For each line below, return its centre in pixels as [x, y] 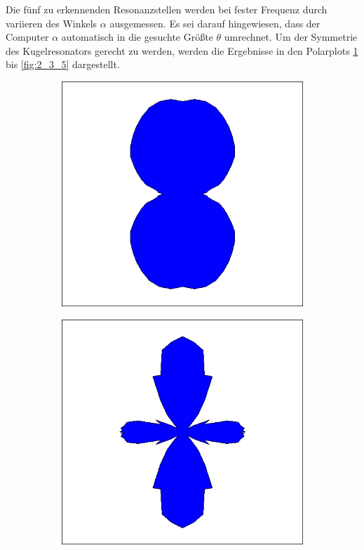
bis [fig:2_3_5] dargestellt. [63, 64]
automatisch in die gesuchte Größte [137, 37]
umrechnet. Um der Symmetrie [291, 37]
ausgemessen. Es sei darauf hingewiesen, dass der [215, 23]
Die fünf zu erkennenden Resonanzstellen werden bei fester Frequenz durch [167, 9]
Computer [27, 37]
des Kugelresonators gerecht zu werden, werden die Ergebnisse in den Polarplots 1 [182, 50]
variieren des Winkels [52, 23]
